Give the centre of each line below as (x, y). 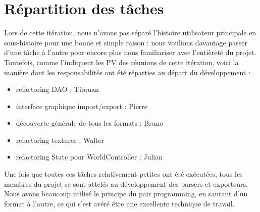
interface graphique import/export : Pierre (82, 106)
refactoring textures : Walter (60, 140)
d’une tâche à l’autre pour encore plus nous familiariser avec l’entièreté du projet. (130, 52)
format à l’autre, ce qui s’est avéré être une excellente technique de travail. (119, 203)
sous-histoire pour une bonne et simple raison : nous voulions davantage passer (126, 42)
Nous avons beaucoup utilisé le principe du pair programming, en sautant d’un (126, 194)
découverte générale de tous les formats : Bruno (90, 123)
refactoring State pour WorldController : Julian (89, 157)
